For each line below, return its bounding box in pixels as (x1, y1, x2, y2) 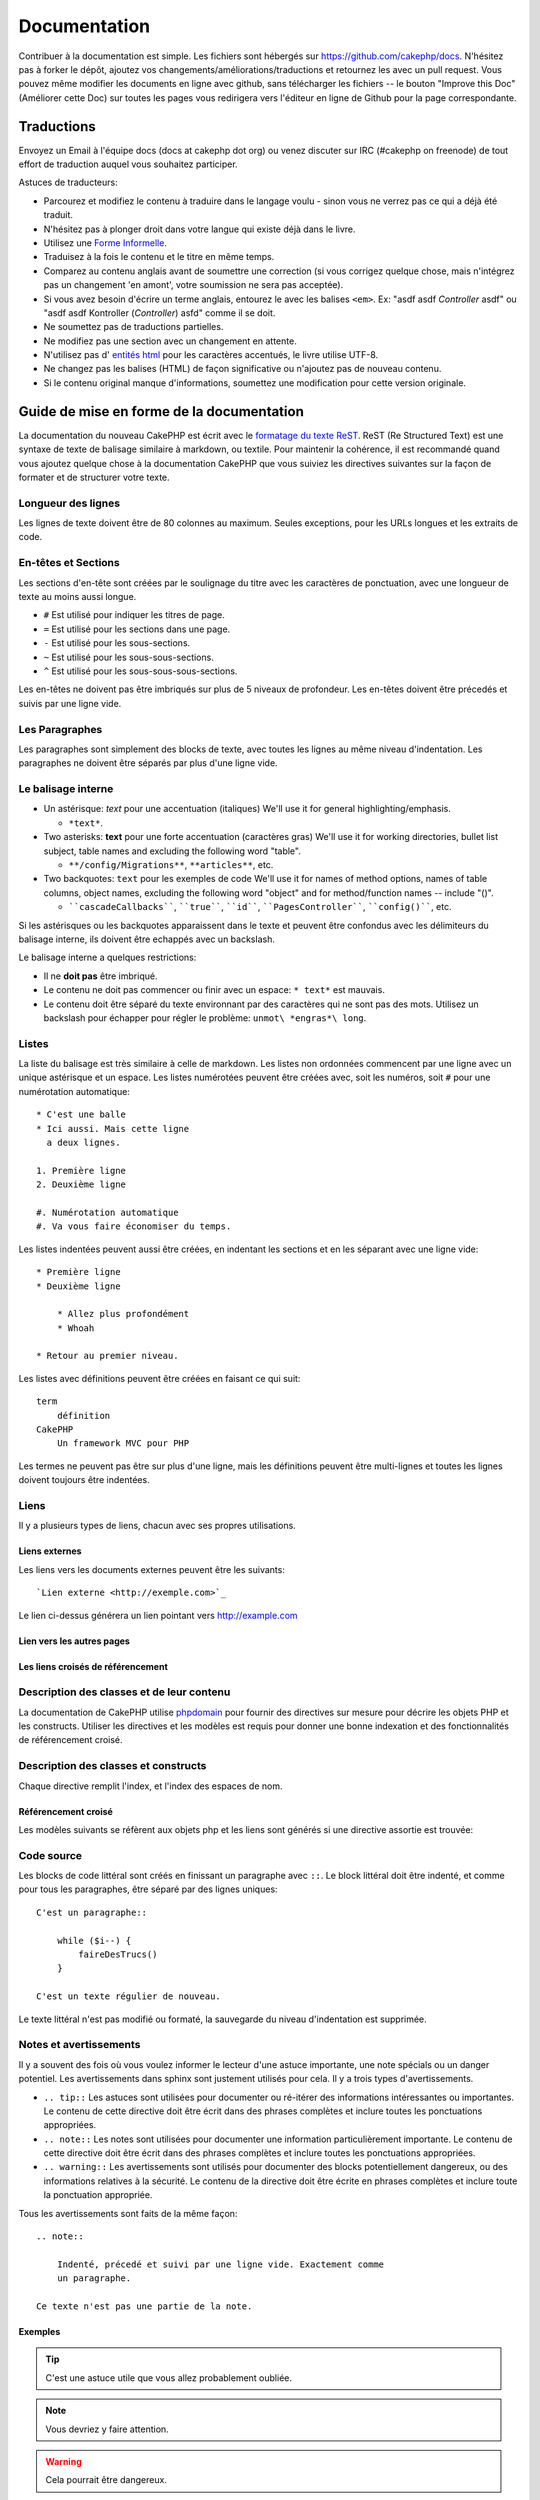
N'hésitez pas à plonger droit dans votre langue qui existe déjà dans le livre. (43, 223, 356, 235)
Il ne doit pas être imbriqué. (43, 970, 158, 982)
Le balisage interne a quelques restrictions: (18, 951, 197, 964)
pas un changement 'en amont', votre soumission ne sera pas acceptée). (43, 279, 344, 291)
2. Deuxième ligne (36, 1179, 127, 1190)
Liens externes (18, 1545, 82, 1557)
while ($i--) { (56, 1935, 132, 1946)
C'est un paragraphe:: (36, 1906, 148, 1918)
